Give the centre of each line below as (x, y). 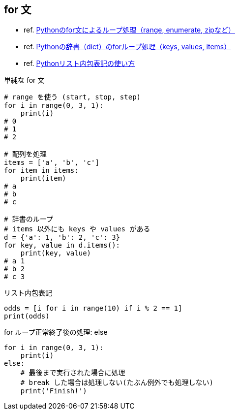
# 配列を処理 (25, 154)
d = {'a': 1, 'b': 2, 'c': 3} (62, 238)
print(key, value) (56, 253)
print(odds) (27, 316)
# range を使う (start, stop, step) (73, 97)
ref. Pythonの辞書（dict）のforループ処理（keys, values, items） (127, 47)
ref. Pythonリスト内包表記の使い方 (79, 64)
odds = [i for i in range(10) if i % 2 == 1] (93, 308)
